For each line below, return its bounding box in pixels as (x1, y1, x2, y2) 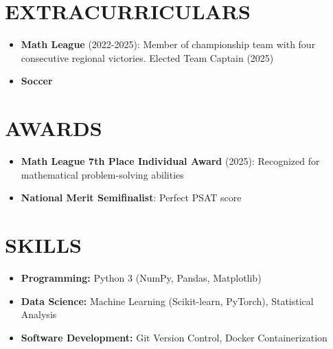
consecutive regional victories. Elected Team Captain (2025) (21, 50, 274, 65)
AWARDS (5, 114, 102, 142)
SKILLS (5, 231, 82, 258)
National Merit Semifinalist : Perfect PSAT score (21, 190, 242, 205)
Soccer (21, 74, 53, 88)
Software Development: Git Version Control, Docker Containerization (21, 330, 328, 344)
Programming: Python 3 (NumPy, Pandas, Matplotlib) (21, 270, 262, 284)
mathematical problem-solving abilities (21, 167, 184, 181)
